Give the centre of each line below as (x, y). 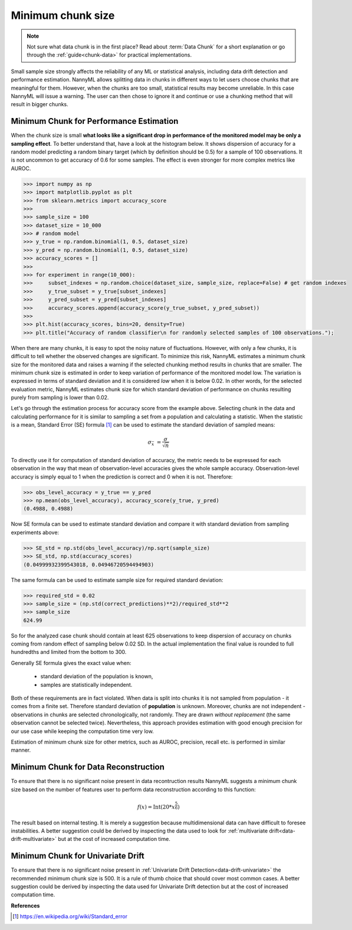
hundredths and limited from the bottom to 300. (69, 652)
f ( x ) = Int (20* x (156, 807)
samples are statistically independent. (86, 685)
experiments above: (35, 532)
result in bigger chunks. (40, 104)
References (25, 905)
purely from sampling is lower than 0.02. (60, 398)
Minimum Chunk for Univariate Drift (78, 856)
